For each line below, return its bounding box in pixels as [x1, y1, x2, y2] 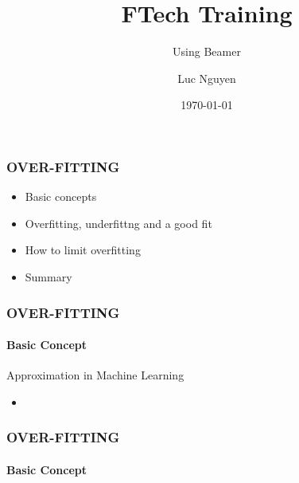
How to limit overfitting [25, 241, 141, 258]
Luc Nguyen [177, 69, 236, 86]
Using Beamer [173, 43, 241, 60]
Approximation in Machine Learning [6, 367, 184, 383]
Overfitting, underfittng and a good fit [25, 214, 212, 231]
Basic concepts [25, 188, 97, 205]
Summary [25, 268, 72, 285]
